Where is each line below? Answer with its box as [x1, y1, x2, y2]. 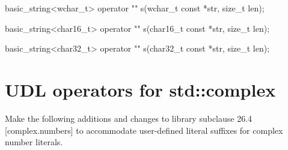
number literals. [5, 136, 63, 148]
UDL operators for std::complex [5, 77, 276, 101]
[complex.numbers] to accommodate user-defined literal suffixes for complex [5, 124, 283, 136]
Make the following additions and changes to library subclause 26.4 [5, 112, 253, 124]
